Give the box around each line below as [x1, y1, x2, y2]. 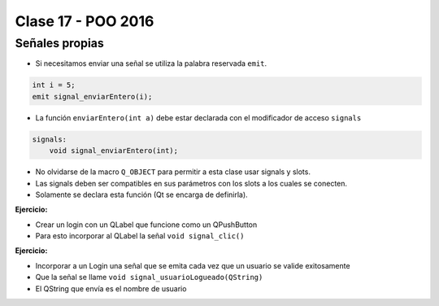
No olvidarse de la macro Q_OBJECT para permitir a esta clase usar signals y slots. [35, 167, 311, 177]
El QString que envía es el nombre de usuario [35, 283, 187, 293]
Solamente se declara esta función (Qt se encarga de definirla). [35, 190, 248, 199]
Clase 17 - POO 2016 [15, 12, 154, 30]
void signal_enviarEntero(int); [49, 146, 179, 155]
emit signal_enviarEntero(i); [32, 92, 153, 101]
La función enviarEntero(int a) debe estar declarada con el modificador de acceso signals [35, 112, 362, 122]
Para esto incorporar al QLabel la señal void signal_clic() [35, 231, 245, 241]
